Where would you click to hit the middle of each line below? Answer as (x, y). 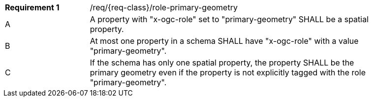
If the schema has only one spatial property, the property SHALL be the (222, 63)
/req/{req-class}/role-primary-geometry (164, 7)
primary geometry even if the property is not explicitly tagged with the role (228, 72)
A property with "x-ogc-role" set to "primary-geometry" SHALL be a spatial (229, 19)
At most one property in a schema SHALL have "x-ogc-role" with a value (224, 41)
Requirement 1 (32, 7)
